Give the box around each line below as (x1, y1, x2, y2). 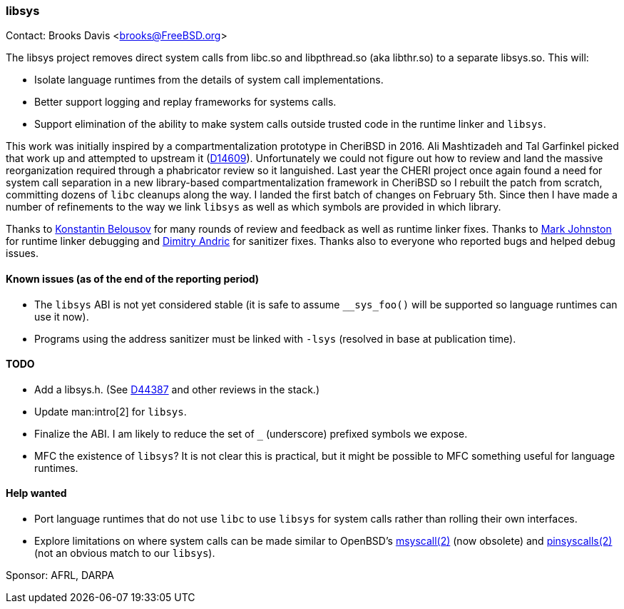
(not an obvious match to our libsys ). (34, 547, 215, 560)
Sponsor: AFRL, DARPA (6, 569, 114, 582)
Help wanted (6, 487, 67, 500)
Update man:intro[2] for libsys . (34, 405, 187, 418)
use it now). (34, 310, 89, 323)
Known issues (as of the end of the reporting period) (6, 272, 260, 285)
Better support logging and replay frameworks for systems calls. (34, 96, 337, 109)
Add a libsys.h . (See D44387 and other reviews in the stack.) (34, 383, 319, 396)
